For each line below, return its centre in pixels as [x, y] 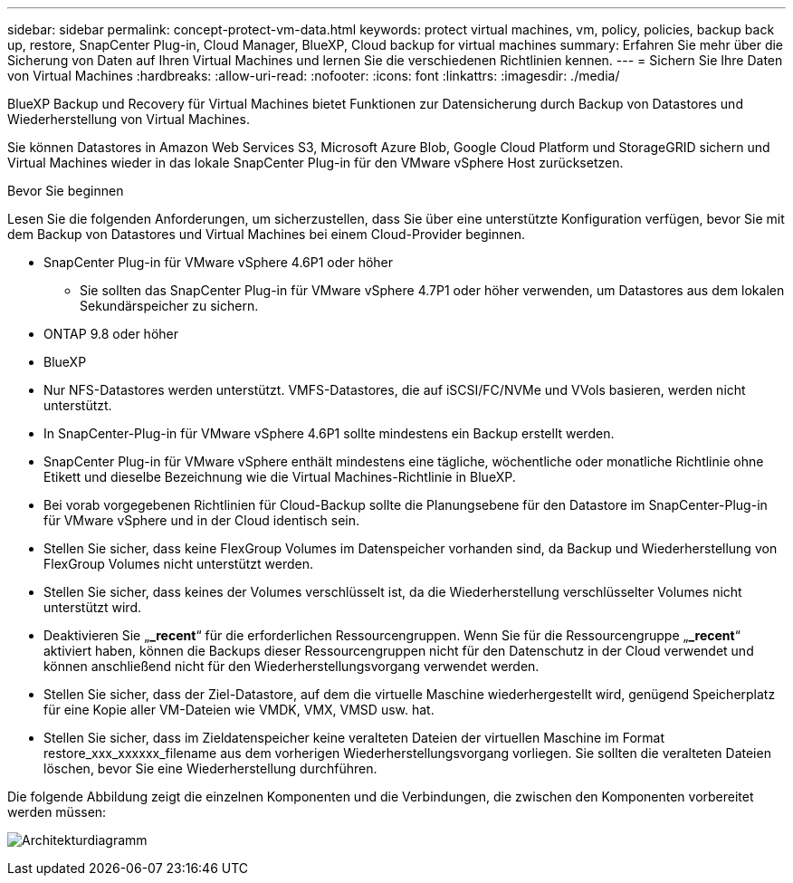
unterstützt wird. [92, 607]
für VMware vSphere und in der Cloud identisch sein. [202, 520]
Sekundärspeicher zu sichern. [169, 306]
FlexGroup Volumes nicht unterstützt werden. [178, 564]
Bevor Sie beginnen [66, 191]
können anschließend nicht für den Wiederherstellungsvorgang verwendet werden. [291, 666]
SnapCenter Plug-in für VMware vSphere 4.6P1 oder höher [219, 262]
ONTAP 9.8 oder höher [111, 334]
